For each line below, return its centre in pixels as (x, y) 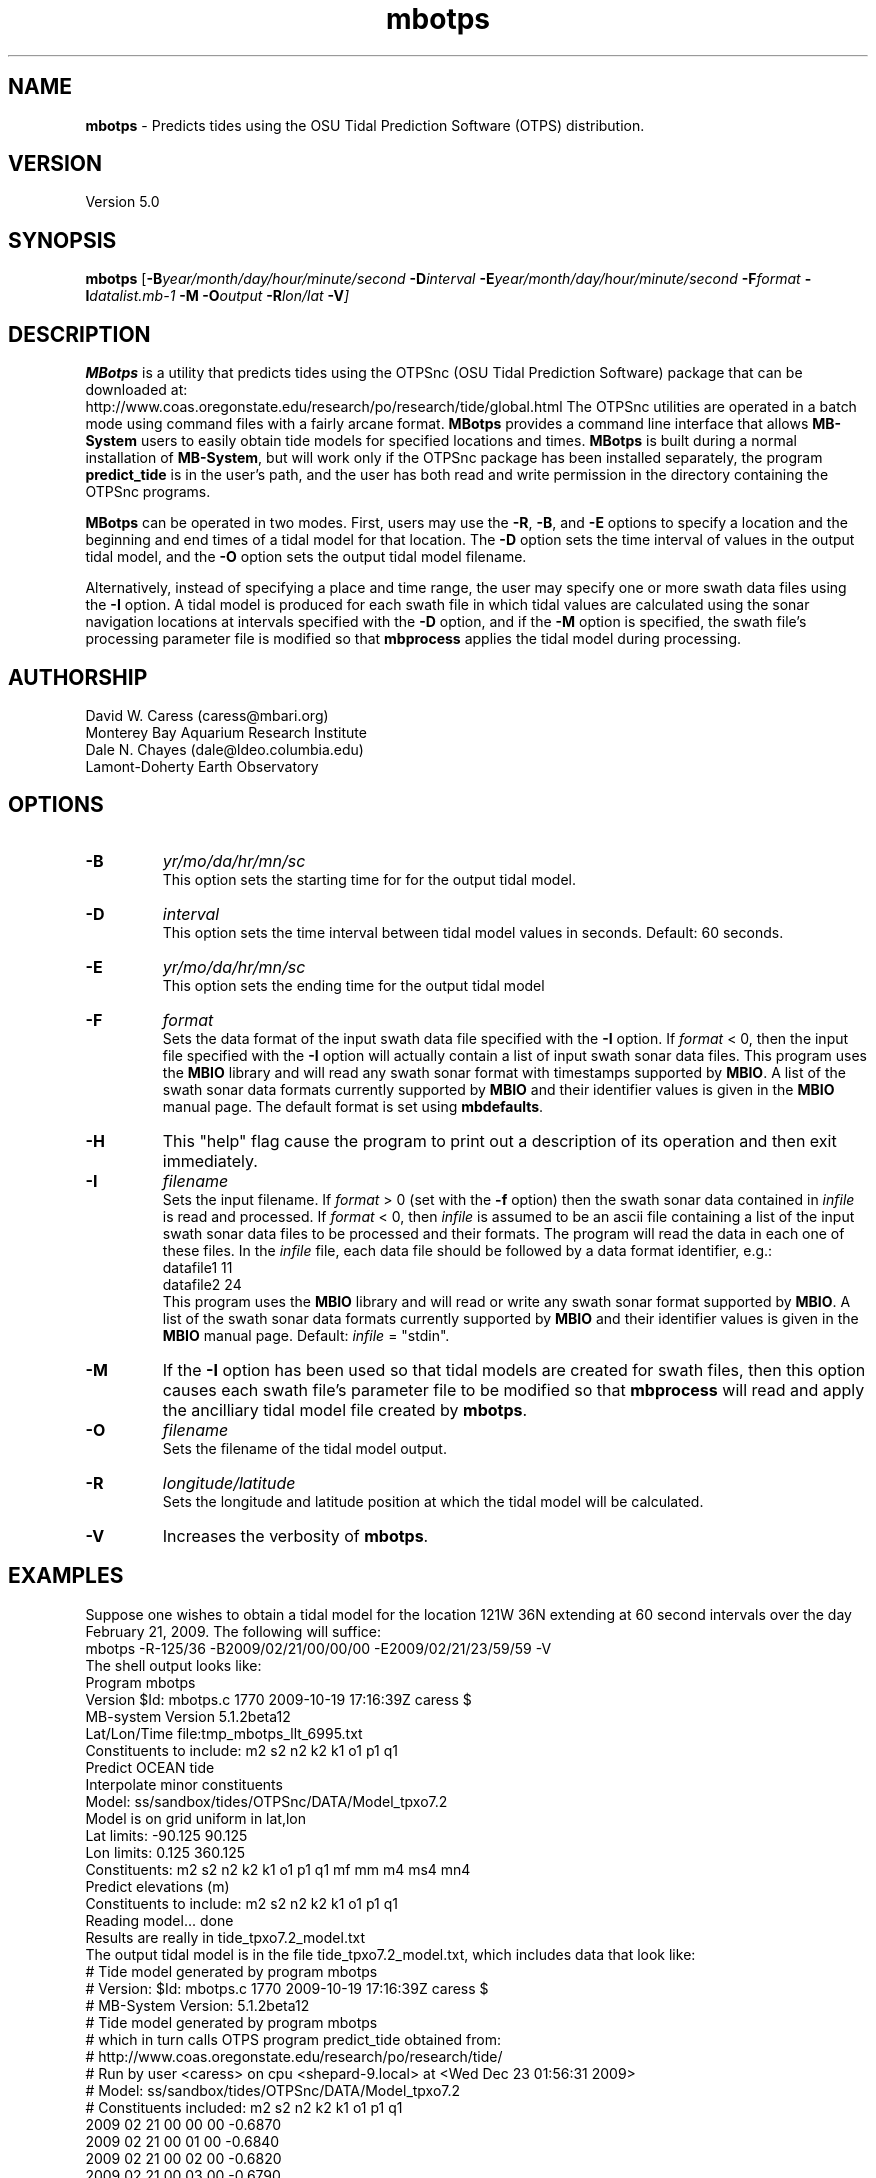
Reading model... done (159, 1920)
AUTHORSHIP (78, 677)
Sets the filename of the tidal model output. (304, 1448)
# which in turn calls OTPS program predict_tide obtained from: (293, 2039)
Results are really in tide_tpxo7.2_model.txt (225, 1937)
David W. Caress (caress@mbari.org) (207, 715)
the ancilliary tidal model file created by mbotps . (345, 1409)
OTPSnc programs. (148, 492)
